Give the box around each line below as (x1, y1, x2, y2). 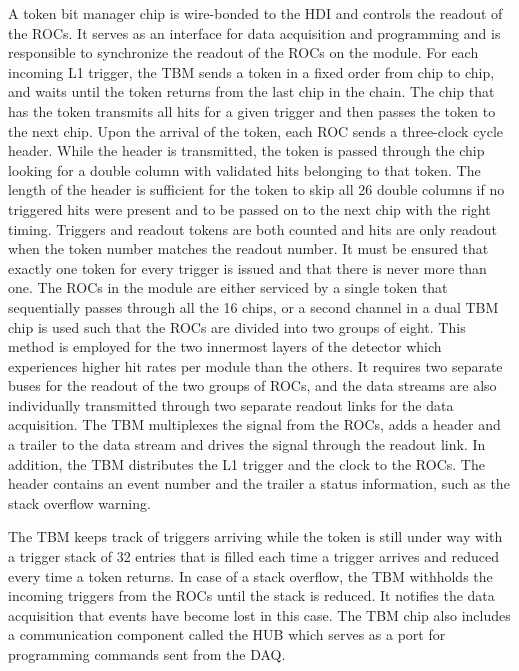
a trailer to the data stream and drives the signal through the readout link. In (8, 434, 486, 455)
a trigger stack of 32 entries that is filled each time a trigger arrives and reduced (8, 546, 499, 567)
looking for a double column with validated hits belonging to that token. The (8, 159, 481, 180)
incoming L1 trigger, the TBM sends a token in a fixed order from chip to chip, (8, 61, 495, 82)
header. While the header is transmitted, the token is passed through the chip (8, 140, 485, 161)
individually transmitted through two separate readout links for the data (8, 394, 454, 415)
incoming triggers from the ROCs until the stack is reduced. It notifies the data (8, 585, 495, 606)
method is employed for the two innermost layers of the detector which (8, 336, 442, 357)
